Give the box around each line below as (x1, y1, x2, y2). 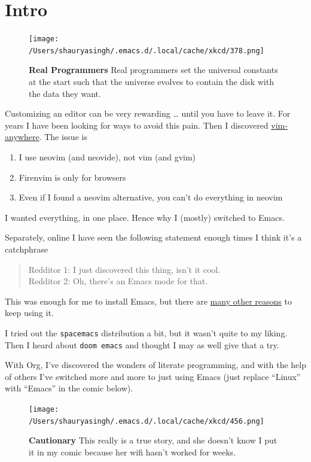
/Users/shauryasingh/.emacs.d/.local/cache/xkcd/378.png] (29, 46, 264, 55)
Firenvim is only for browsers (19, 171, 126, 183)
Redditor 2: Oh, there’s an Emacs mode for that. (28, 275, 208, 287)
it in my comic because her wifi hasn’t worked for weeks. (29, 445, 236, 458)
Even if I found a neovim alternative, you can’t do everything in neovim (19, 191, 283, 203)
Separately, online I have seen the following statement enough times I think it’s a (5, 231, 302, 244)
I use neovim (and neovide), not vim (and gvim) (19, 151, 196, 163)
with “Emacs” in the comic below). (5, 382, 133, 394)
